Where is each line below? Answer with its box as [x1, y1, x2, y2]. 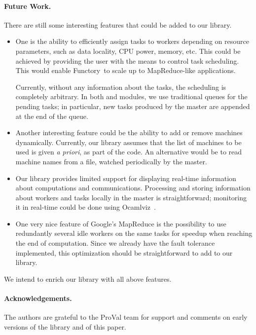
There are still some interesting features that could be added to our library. [4, 19, 232, 30]
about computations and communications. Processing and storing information [15, 183, 251, 193]
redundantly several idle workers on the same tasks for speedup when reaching [15, 228, 253, 238]
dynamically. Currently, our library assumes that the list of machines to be [15, 137, 242, 147]
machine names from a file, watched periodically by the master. [15, 156, 207, 166]
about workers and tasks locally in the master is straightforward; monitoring [15, 192, 247, 202]
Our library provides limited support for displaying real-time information [15, 173, 236, 183]
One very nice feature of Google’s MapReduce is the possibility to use [15, 218, 226, 228]
